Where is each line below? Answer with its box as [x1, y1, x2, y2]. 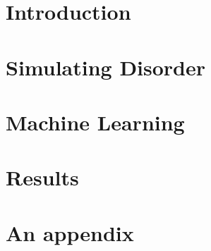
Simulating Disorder [6, 52, 206, 81]
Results [6, 163, 79, 192]
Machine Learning [6, 107, 185, 136]
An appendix [6, 218, 134, 247]
